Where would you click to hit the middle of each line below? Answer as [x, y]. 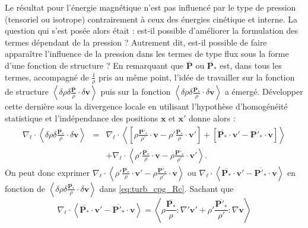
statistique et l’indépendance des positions [82, 118]
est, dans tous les [251, 65]
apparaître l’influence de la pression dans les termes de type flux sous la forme [147, 54]
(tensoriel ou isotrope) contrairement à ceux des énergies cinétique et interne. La [151, 19]
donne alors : [212, 118]
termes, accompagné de [47, 77]
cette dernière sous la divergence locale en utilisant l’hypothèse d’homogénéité [146, 106]
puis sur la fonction [136, 91]
